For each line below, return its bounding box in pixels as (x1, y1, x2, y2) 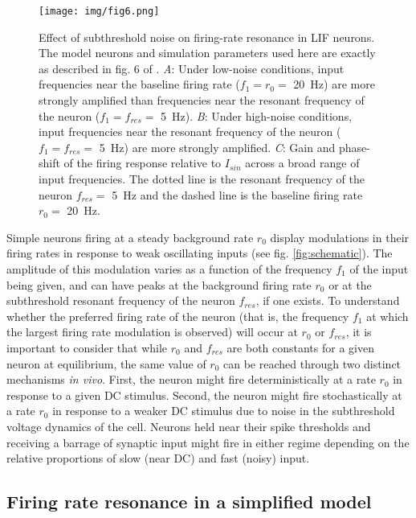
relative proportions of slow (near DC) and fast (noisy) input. (6, 450, 310, 467)
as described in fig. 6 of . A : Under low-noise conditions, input (39, 60, 345, 76)
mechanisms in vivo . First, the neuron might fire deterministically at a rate (6, 371, 376, 388)
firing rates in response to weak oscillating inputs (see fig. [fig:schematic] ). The (6, 245, 393, 261)
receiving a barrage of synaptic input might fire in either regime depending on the (6, 434, 410, 450)
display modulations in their (270, 228, 410, 245)
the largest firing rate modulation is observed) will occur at (6, 323, 298, 340)
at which (366, 307, 409, 324)
